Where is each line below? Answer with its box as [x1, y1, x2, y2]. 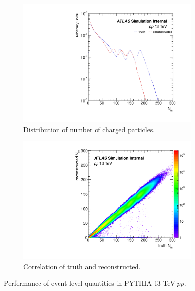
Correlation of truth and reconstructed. [23, 261, 141, 271]
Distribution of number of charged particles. [23, 124, 155, 134]
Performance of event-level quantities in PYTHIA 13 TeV [4, 277, 175, 288]
